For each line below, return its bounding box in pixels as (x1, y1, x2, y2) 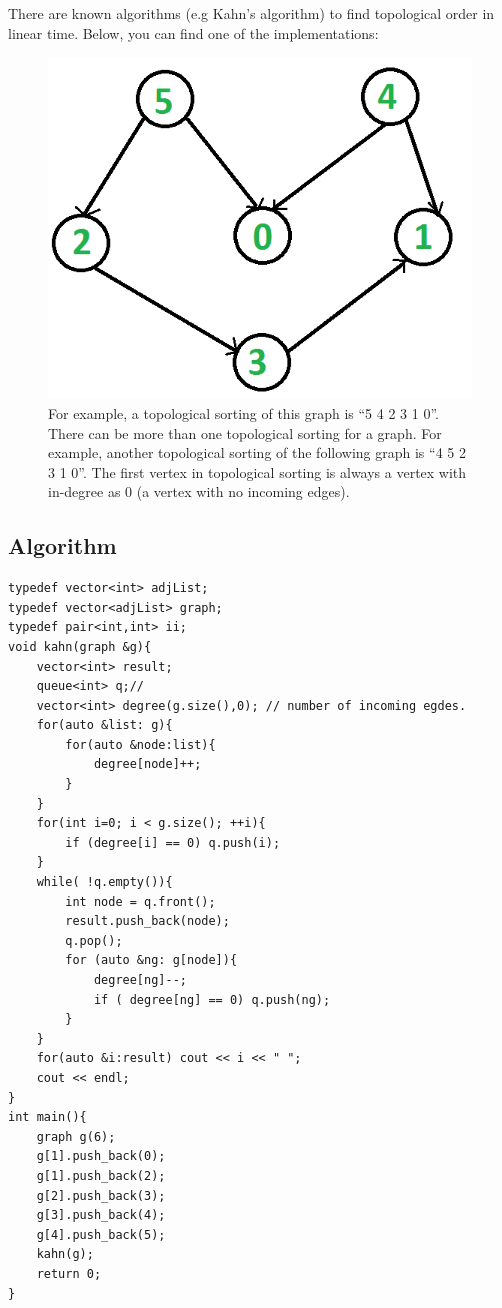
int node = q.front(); (65, 894, 216, 909)
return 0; (36, 1266, 102, 1281)
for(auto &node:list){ (65, 737, 216, 752)
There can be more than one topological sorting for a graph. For (48, 422, 442, 443)
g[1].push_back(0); (36, 1149, 166, 1164)
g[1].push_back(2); (36, 1168, 166, 1183)
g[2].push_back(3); (36, 1188, 166, 1203)
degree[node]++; (93, 757, 202, 772)
